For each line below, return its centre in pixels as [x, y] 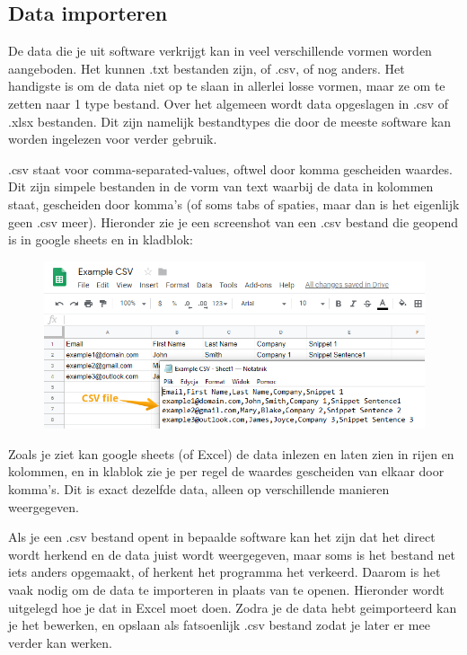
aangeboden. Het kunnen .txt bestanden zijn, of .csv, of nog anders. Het [207, 68]
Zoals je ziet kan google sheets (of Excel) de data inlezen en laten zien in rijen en [231, 453]
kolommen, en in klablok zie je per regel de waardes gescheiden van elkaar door [226, 471]
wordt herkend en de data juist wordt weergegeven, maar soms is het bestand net [232, 554]
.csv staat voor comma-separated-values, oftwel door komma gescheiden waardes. [230, 168]
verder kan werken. [61, 642]
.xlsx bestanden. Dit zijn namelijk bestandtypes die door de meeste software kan [230, 121]
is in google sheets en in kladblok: [101, 239]
